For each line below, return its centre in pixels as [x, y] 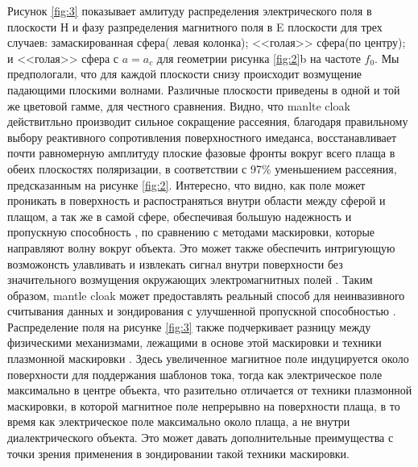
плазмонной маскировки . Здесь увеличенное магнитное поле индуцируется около [208, 359]
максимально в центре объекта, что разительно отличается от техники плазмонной [210, 390]
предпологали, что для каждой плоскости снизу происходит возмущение [185, 74]
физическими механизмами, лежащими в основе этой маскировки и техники [195, 342]
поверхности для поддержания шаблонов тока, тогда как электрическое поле [195, 374]
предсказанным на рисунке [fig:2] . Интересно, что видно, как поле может [186, 184]
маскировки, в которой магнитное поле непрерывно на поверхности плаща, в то [204, 405]
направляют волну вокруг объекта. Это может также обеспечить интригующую [201, 247]
